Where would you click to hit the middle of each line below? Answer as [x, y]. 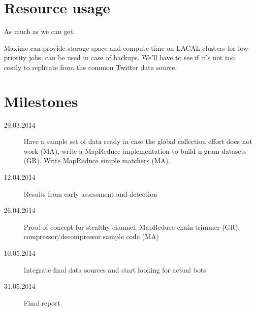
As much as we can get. [39, 31]
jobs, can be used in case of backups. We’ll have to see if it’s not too [132, 57]
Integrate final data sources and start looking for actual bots [115, 269]
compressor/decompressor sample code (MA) [91, 236]
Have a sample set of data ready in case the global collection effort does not [138, 141]
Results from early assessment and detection [90, 193]
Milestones [41, 101]
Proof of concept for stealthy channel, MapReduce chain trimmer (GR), [132, 226]
